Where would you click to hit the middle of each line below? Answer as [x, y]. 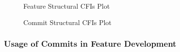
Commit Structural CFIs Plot [67, 22]
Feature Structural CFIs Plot [67, 6]
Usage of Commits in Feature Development [90, 44]
